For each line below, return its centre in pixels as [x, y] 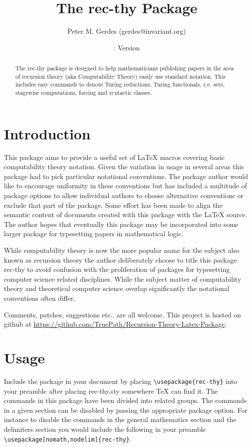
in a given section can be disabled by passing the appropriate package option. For [126, 410]
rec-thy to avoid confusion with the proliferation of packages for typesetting [117, 269]
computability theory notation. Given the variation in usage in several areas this [124, 167]
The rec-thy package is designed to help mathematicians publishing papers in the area [125, 68]
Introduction [47, 133]
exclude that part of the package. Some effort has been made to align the [113, 205]
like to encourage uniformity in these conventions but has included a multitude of [126, 186]
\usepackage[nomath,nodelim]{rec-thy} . [68, 438]
